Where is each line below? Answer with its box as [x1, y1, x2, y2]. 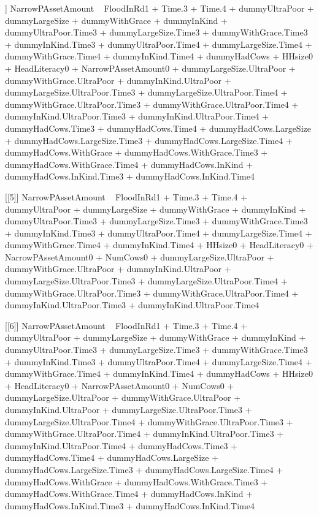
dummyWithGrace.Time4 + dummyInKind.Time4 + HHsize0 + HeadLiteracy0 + [5, 238, 313, 251]
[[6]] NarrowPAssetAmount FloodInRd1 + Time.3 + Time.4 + [5, 319, 248, 332]
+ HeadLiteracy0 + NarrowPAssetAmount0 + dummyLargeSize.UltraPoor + [5, 61, 296, 74]
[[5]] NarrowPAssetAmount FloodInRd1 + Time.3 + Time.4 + [5, 190, 248, 203]
